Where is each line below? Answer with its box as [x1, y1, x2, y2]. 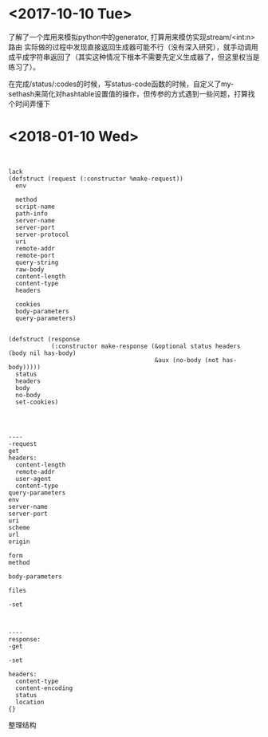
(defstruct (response [8, 335, 81, 343]
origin [8, 538, 30, 546]
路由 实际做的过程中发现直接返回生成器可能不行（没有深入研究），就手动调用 [8, 41, 258, 52]
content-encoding [15, 684, 73, 692]
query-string [15, 258, 59, 266]
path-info [15, 209, 48, 218]
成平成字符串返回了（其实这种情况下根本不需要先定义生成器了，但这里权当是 [8, 52, 260, 61]
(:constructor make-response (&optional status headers [50, 342, 241, 350]
